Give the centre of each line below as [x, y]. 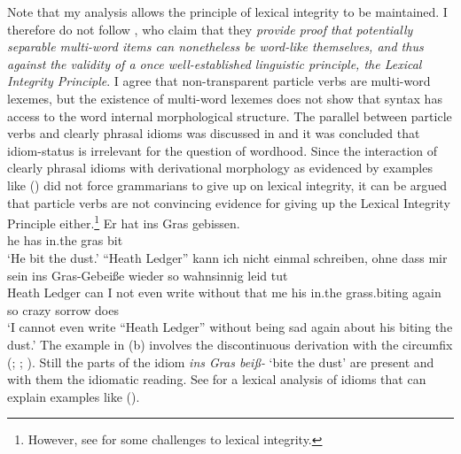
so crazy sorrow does [63, 309]
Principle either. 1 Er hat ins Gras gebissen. [124, 222]
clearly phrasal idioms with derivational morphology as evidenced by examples [220, 168]
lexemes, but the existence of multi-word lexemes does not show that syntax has [225, 98]
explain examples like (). [74, 396]
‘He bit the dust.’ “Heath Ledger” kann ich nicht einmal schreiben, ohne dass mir [227, 257]
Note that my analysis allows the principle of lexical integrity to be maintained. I [227, 12]
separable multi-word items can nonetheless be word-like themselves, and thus [215, 46]
